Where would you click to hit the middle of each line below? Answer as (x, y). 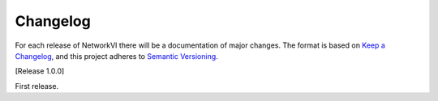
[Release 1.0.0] (40, 71)
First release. (37, 86)
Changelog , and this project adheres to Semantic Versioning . (116, 56)
